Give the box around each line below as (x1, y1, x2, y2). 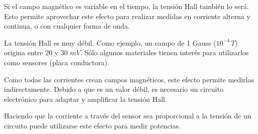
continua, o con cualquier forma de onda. (4, 21, 130, 31)
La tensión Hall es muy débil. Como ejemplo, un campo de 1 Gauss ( (4, 37, 216, 48)
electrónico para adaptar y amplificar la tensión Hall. (4, 93, 167, 104)
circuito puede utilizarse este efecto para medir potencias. (4, 120, 181, 130)
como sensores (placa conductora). (4, 57, 109, 67)
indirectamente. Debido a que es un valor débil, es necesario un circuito (4, 84, 223, 94)
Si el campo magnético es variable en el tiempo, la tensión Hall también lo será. (4, 1, 249, 11)
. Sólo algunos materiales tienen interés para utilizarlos (80, 47, 249, 58)
